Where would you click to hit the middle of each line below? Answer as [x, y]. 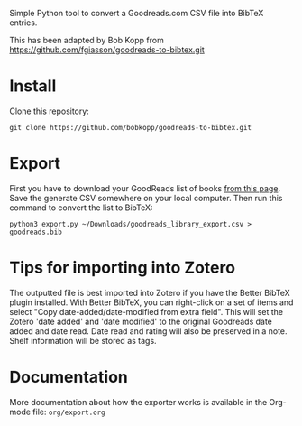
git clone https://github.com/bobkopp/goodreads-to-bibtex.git [131, 127]
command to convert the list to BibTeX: [81, 208]
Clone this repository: [50, 111]
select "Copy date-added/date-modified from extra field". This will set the [146, 311]
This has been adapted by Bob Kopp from [87, 40]
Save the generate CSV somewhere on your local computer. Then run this [146, 198]
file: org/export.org [69, 412]
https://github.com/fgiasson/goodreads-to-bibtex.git [107, 50]
